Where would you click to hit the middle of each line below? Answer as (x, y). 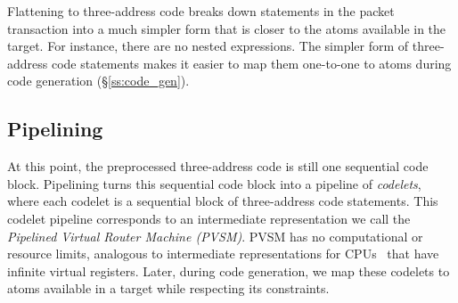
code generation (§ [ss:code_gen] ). (98, 81)
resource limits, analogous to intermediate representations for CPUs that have (223, 254)
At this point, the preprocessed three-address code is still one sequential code (218, 166)
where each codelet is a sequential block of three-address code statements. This (223, 201)
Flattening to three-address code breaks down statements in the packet (201, 11)
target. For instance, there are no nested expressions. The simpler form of (208, 46)
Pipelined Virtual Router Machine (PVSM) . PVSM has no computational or (215, 236)
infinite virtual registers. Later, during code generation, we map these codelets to (229, 270)
